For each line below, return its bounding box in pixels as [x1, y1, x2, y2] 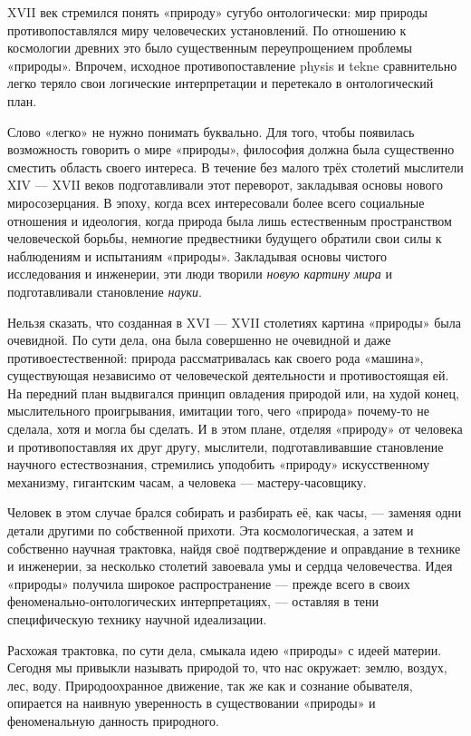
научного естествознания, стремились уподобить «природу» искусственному [7, 455, 430, 474]
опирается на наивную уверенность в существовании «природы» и [7, 693, 376, 712]
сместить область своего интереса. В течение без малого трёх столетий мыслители [7, 157, 464, 176]
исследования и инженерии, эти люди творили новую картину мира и [7, 264, 392, 283]
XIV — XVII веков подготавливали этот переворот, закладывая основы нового [7, 175, 443, 194]
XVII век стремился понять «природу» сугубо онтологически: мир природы [7, 3, 428, 21]
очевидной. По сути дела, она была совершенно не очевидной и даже [7, 330, 391, 349]
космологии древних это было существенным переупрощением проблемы [7, 38, 412, 57]
